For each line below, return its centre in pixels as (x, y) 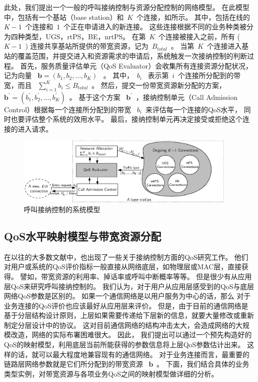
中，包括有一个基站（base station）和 (64, 17)
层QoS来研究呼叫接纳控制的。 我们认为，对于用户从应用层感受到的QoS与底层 (129, 286)
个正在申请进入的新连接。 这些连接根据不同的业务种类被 (155, 27)
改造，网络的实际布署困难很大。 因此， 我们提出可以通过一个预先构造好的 (131, 335)
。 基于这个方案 (95, 97)
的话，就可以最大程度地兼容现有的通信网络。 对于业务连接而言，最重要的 (130, 354)
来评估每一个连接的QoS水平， (193, 109)
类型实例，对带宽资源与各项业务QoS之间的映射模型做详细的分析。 (111, 373)
